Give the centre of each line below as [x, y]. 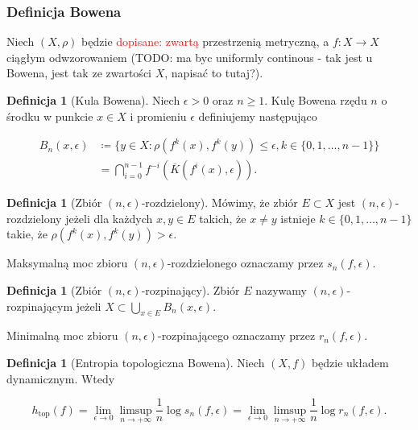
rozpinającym [40, 306]
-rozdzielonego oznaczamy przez [245, 263]
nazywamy [281, 290]
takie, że [27, 234]
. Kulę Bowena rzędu [316, 100]
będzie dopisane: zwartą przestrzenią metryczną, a [205, 41]
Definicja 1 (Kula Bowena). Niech [93, 100]
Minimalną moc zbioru [62, 335]
